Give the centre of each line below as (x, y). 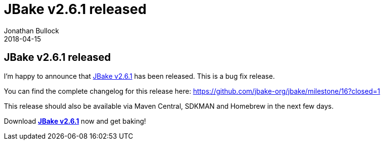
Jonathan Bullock (32, 30)
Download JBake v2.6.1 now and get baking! (75, 121)
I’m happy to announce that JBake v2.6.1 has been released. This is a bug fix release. (139, 76)
